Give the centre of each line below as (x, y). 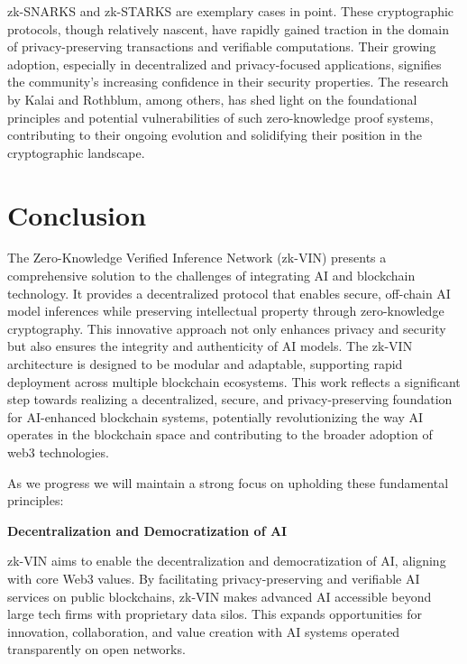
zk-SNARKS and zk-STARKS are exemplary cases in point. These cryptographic (231, 11)
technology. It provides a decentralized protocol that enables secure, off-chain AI (229, 293)
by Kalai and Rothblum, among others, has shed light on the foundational (212, 99)
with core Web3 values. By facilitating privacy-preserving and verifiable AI (214, 578)
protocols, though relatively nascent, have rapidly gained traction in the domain (228, 28)
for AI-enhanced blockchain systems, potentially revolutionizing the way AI (215, 416)
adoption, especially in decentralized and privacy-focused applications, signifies (224, 64)
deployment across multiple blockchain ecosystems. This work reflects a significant (234, 381)
